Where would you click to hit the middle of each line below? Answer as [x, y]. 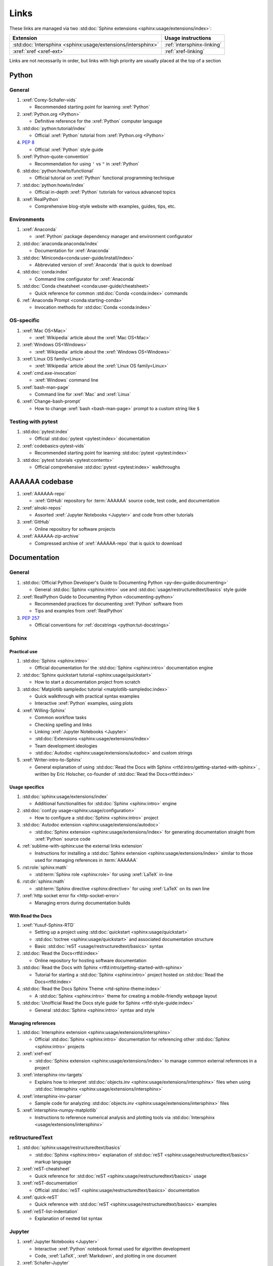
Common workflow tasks [61, 718]
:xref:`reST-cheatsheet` [46, 1169]
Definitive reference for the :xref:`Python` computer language [99, 121]
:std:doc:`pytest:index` [45, 431]
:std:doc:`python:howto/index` [53, 185]
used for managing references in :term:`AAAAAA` [86, 860]
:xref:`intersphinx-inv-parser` [52, 1096]
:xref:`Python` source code [62, 839]
